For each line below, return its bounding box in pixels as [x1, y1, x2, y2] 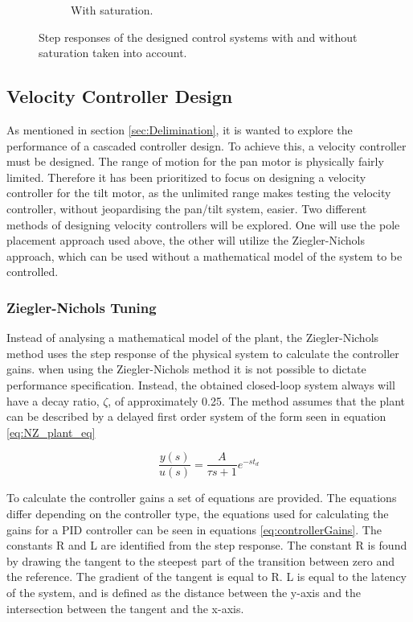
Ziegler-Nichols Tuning [6, 297, 157, 317]
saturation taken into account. [39, 44, 187, 61]
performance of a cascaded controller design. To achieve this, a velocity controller [6, 137, 407, 154]
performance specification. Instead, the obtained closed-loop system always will [6, 376, 395, 393]
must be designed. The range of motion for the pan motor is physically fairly [6, 153, 384, 170]
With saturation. [71, 2, 153, 18]
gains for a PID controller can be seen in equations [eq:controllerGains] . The [6, 521, 382, 538]
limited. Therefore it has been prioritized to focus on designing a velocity [6, 168, 366, 185]
